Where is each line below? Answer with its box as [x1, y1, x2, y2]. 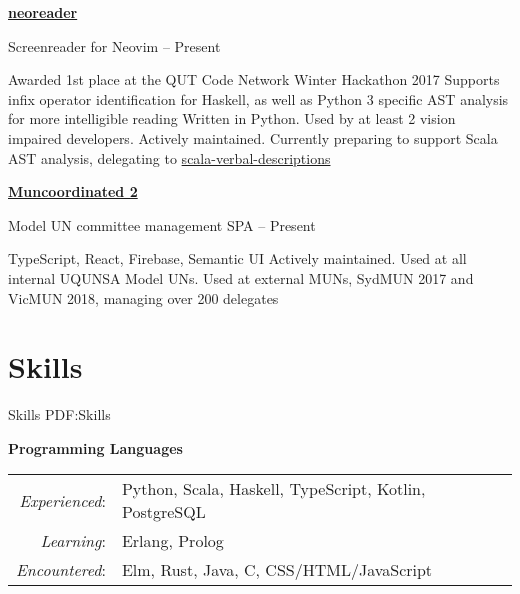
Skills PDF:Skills [8, 404, 111, 425]
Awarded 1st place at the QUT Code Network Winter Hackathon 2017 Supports [8, 69, 500, 90]
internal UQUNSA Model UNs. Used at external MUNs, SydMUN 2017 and [8, 267, 474, 288]
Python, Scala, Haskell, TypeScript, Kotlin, [121, 477, 426, 501]
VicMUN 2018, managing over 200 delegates [8, 287, 279, 308]
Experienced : [19, 488, 106, 512]
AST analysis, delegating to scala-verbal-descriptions [8, 147, 331, 168]
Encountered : [16, 558, 106, 582]
